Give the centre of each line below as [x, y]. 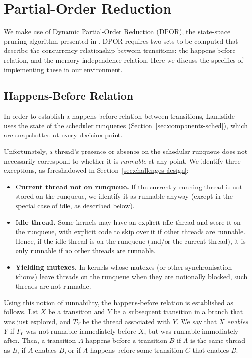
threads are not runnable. [53, 286]
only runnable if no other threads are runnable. [85, 250]
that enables [211, 349]
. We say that [197, 321]
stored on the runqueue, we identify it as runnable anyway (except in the [124, 196]
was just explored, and [37, 321]
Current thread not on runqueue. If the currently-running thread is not [129, 186]
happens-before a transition [126, 340]
